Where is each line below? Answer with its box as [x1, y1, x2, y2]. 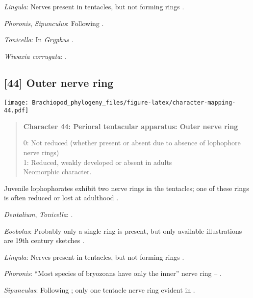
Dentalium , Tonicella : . [4, 209, 73, 219]
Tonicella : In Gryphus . [4, 34, 74, 45]
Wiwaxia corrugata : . [4, 51, 67, 61]
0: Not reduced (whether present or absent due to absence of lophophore [23, 137, 241, 148]
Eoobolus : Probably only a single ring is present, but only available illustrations [4, 225, 242, 236]
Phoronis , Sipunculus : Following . [4, 18, 104, 28]
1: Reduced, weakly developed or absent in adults [23, 157, 172, 167]
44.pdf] [4, 107, 29, 114]
